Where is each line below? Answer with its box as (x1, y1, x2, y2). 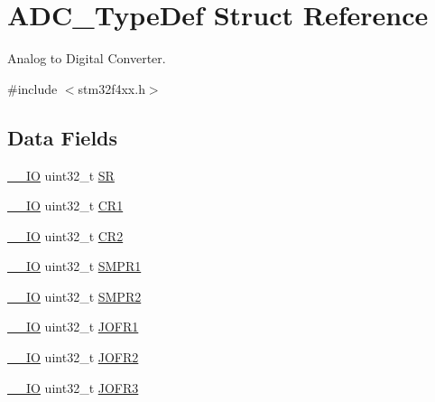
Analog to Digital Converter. (7, 49, 166, 68)
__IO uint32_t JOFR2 (7, 348, 139, 367)
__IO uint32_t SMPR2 (7, 286, 142, 305)
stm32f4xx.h (78, 79, 145, 98)
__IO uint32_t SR (7, 165, 115, 184)
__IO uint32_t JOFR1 (7, 317, 139, 336)
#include (7, 79, 58, 98)
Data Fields (7, 123, 118, 151)
